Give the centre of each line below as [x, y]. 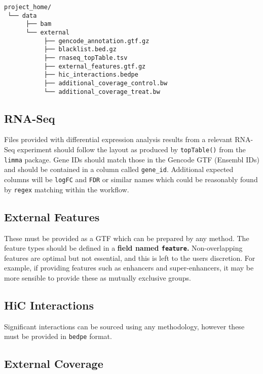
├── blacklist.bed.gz [80, 49]
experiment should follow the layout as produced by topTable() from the [131, 149]
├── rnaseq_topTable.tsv [86, 58]
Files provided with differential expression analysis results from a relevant [118, 139]
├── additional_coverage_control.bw [106, 83]
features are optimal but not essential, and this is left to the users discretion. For [130, 258]
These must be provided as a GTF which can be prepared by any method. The [127, 238]
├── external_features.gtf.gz [95, 66]
